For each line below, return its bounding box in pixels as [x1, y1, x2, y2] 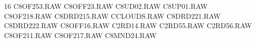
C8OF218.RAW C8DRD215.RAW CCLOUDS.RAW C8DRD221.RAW [4, 10, 221, 21]
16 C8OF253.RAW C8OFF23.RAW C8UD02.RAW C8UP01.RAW [4, 1, 208, 11]
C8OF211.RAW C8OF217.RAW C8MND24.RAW [4, 30, 157, 40]
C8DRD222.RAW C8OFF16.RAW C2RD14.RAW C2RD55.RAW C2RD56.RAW [4, 20, 252, 31]
